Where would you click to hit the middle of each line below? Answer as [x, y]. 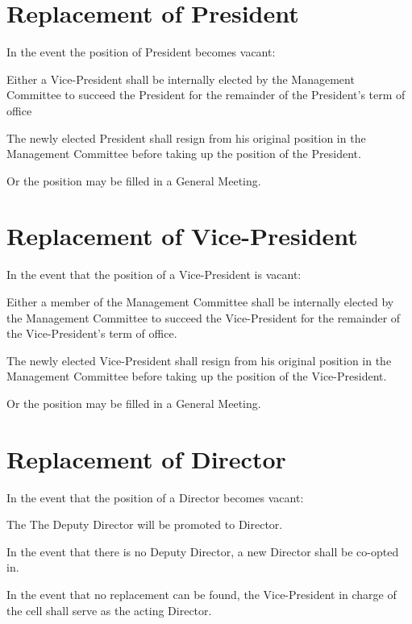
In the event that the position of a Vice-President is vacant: [154, 275]
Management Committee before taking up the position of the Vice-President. [197, 376]
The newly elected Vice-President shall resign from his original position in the [199, 360]
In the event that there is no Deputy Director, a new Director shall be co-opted [203, 551]
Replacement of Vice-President [182, 236]
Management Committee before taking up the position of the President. [184, 154]
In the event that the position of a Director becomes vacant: [155, 497]
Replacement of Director [146, 458]
